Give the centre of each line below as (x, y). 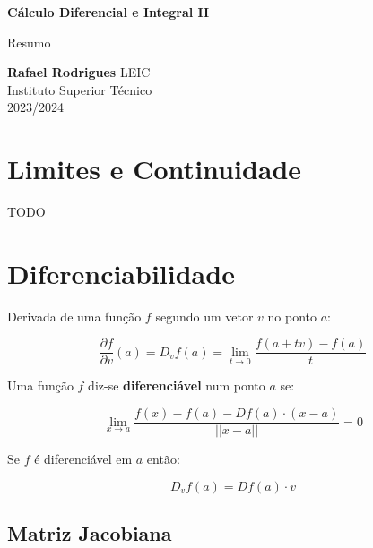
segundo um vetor (204, 316)
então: (163, 459)
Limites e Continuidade (155, 169)
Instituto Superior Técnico (80, 89)
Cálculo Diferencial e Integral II (108, 12)
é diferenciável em (83, 459)
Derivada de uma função (74, 316)
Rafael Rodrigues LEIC (79, 72)
